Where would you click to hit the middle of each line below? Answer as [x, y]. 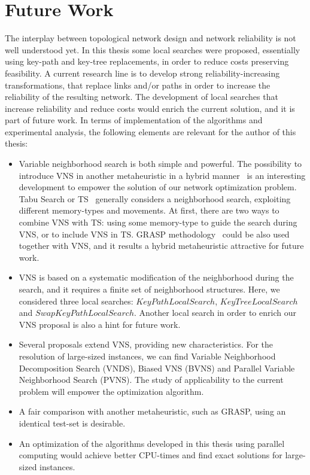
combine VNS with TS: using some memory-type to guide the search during [158, 222]
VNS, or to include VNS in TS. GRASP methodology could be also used [154, 234]
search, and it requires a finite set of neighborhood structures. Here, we [149, 289]
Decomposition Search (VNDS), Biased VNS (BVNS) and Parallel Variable [157, 368]
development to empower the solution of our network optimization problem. [158, 187]
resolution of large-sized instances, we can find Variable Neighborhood [147, 356]
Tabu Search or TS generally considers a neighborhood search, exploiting [155, 198]
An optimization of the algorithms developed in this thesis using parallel [152, 443]
